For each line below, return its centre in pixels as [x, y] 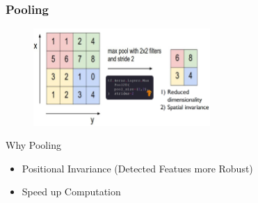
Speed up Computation [71, 192]
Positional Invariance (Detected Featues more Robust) [137, 168]
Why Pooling [33, 145]
